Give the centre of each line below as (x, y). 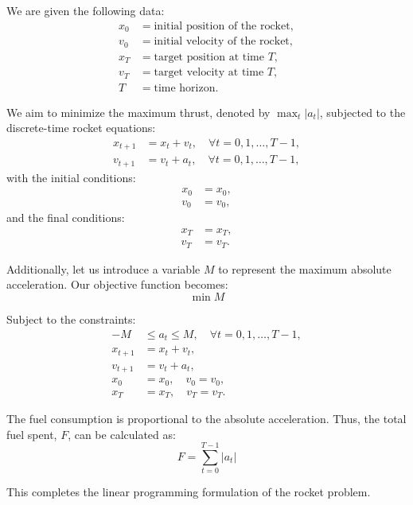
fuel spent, (32, 434)
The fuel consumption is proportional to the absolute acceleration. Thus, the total (206, 419)
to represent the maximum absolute (305, 268)
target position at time (209, 57)
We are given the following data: (86, 10)
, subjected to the (362, 112)
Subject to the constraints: (71, 319)
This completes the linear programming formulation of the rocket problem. (189, 492)
